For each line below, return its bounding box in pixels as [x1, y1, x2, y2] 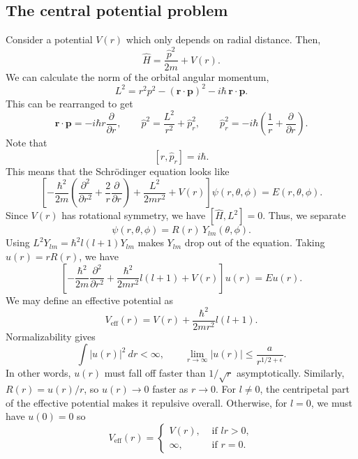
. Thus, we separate [262, 208, 346, 223]
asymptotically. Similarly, [236, 366, 345, 380]
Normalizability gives [6, 329, 96, 343]
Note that [6, 135, 47, 150]
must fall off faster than [104, 366, 206, 380]
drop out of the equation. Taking [184, 235, 325, 250]
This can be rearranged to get [6, 96, 133, 110]
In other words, [6, 366, 71, 380]
